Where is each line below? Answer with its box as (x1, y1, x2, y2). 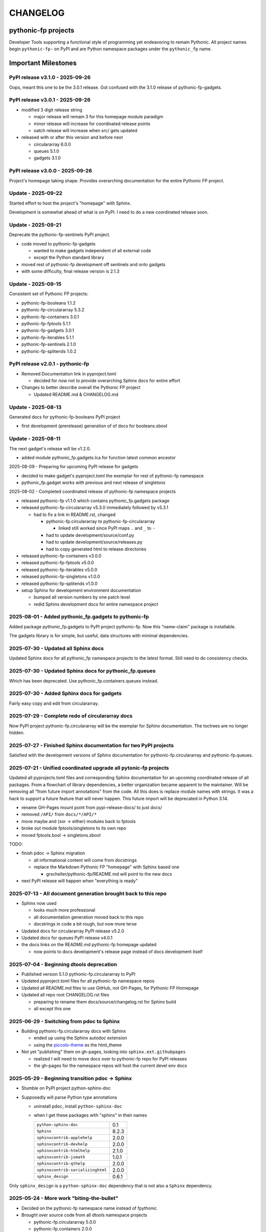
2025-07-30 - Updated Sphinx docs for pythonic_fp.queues (9, 668, 156, 675)
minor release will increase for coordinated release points (33, 121, 150, 127)
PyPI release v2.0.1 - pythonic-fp (9, 360, 90, 367)
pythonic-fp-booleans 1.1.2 (21, 300, 76, 306)
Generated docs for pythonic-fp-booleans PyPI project (9, 414, 121, 420)
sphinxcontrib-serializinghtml (36, 1167, 107, 1173)
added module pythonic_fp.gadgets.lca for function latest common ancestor (21, 454, 176, 460)
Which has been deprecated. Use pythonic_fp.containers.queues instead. (9, 678, 159, 684)
